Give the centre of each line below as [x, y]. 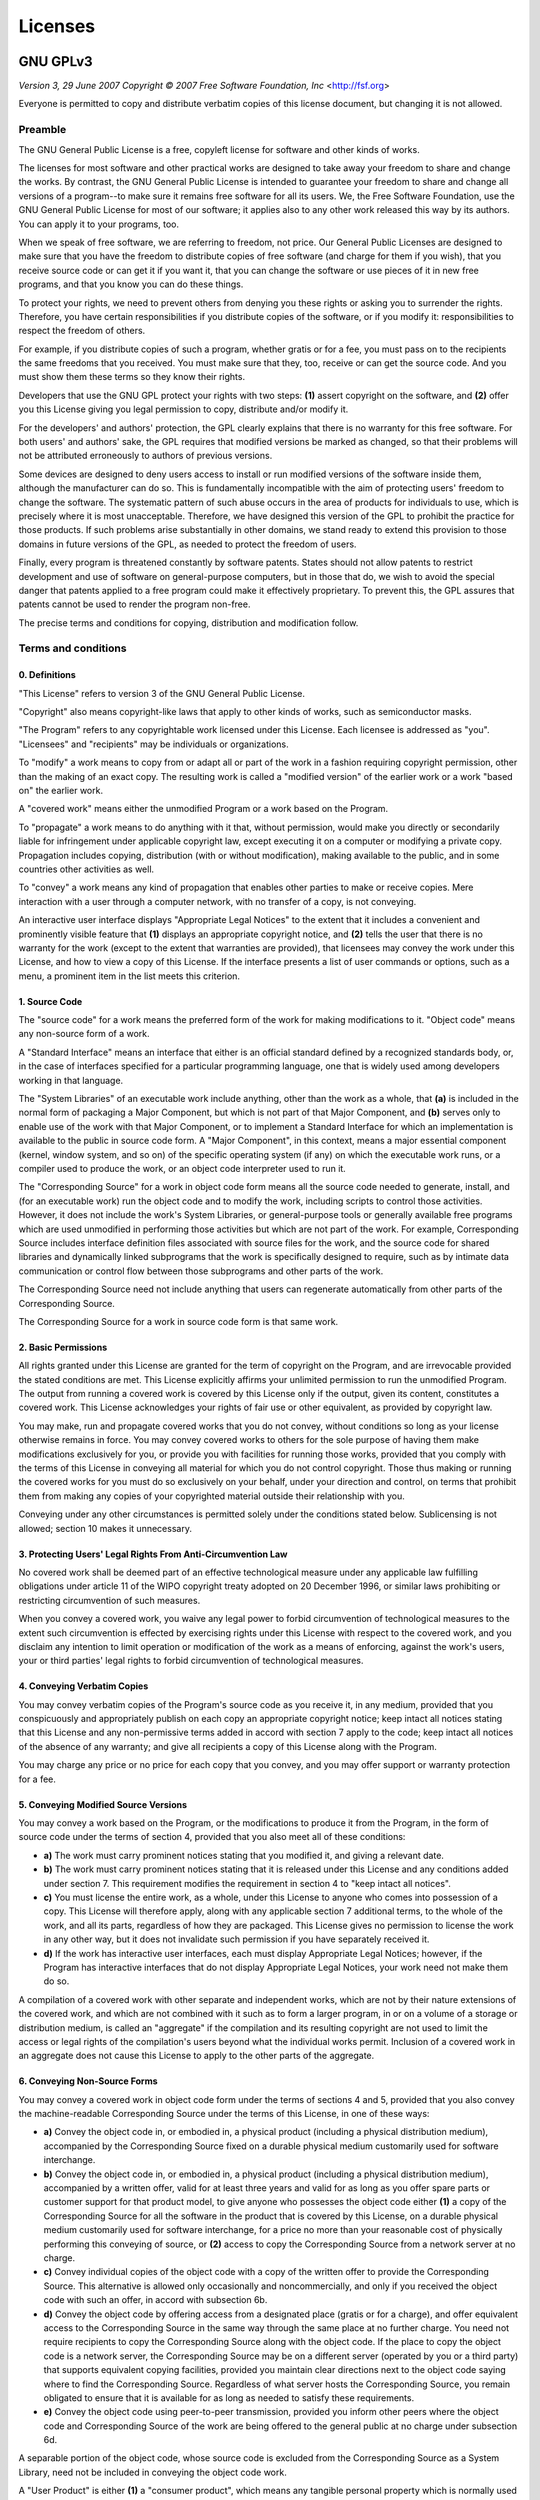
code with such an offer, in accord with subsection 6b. [155, 2300]
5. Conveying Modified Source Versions [103, 1804]
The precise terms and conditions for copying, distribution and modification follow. [188, 622]
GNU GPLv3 [56, 61]
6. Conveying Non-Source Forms [88, 2081]
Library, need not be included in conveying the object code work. [152, 2472]
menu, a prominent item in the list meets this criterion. [129, 976]
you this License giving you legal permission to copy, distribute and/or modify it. [183, 409]
